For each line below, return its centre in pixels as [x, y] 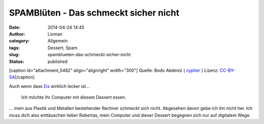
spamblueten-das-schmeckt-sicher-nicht [89, 55]
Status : [17, 62]
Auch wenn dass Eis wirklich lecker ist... [49, 86]
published [58, 62]
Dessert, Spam [63, 48]
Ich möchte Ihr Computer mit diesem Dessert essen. [74, 97]
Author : [17, 34]
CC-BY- [228, 70]
